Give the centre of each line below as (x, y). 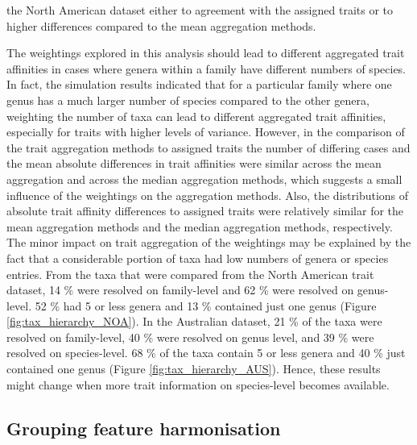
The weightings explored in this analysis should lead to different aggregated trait (206, 53)
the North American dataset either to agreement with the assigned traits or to (200, 10)
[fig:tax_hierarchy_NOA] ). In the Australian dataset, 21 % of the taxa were (194, 321)
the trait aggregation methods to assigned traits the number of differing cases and (208, 147)
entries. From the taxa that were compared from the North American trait (190, 274)
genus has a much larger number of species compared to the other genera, (188, 100)
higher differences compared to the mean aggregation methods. (161, 25)
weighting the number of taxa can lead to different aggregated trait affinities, (196, 116)
